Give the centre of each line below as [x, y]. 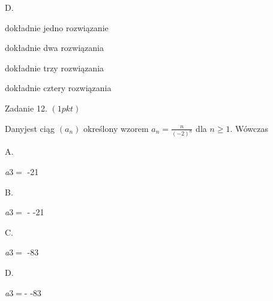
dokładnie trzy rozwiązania [55, 67]
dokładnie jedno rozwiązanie [57, 27]
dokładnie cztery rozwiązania [58, 88]
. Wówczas [249, 128]
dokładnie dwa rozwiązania [54, 48]
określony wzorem [116, 128]
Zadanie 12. [26, 108]
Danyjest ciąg [30, 128]
